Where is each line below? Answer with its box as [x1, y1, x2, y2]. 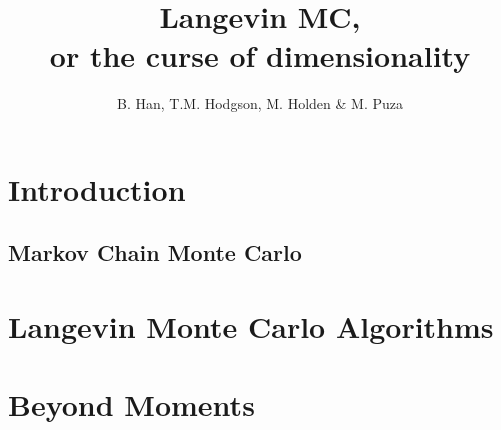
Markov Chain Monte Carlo [8, 237, 302, 268]
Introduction [8, 168, 186, 209]
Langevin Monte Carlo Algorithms [8, 306, 494, 347]
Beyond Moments [8, 384, 255, 425]
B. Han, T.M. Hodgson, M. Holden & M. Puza [117, 93, 403, 114]
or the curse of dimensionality [49, 35, 471, 76]
